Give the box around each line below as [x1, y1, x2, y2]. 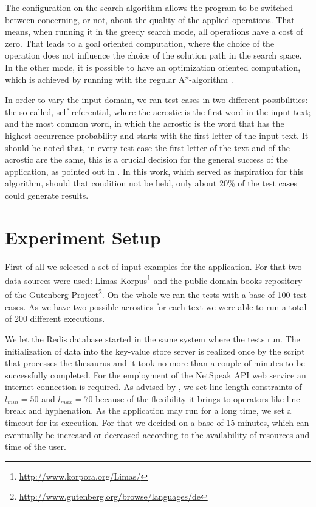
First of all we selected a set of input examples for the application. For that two [5, 260, 302, 272]
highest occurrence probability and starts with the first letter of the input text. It [5, 129, 309, 141]
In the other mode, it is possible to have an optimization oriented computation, [5, 60, 301, 73]
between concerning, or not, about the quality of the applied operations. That [5, 13, 295, 26]
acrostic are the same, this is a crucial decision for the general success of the [5, 153, 288, 166]
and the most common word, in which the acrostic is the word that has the [5, 117, 284, 130]
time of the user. [5, 440, 66, 453]
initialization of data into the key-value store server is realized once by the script [5, 344, 305, 357]
